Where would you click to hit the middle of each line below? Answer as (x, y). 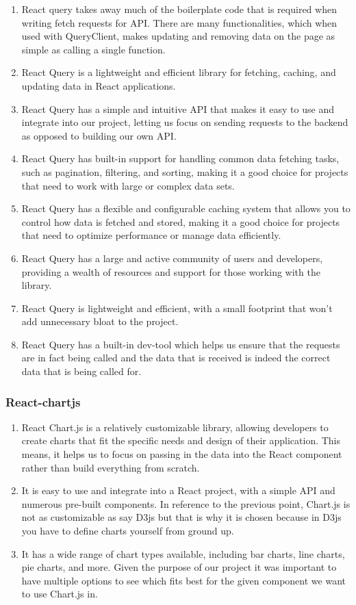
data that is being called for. (81, 371)
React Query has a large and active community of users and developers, (172, 258)
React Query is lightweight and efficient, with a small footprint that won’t (177, 308)
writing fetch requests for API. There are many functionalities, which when (179, 22)
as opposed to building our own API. (99, 135)
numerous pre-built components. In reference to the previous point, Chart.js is (186, 503)
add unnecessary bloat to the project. (100, 321)
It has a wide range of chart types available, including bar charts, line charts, (183, 553)
